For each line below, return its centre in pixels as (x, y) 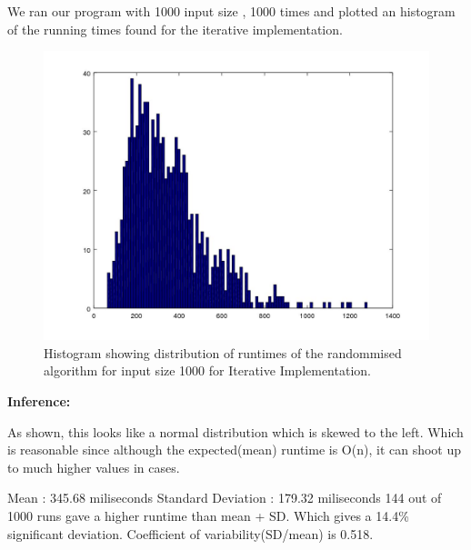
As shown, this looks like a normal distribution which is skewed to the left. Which (235, 431)
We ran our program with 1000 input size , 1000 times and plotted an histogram (231, 11)
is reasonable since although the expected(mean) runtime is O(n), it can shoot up (235, 450)
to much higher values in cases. (94, 467)
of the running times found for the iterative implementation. (175, 29)
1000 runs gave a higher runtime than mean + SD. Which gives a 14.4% (208, 515)
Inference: (39, 400)
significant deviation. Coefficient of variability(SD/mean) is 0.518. (190, 533)
